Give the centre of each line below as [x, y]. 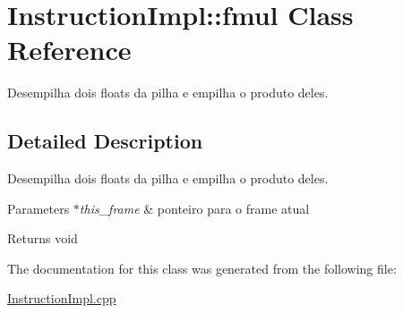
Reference [69, 50]
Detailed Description [105, 141]
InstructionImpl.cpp [62, 298]
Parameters [39, 208]
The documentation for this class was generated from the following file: [202, 268]
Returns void [43, 238]
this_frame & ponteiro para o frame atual [194, 208]
